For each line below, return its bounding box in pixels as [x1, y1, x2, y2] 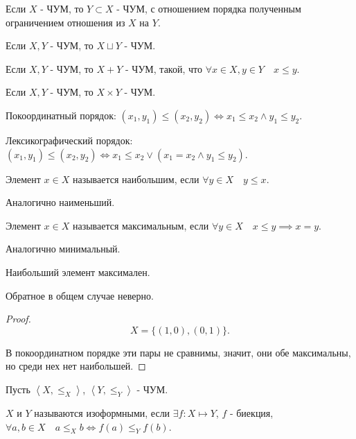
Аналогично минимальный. [6, 241, 121, 256]
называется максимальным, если [72, 218, 209, 232]
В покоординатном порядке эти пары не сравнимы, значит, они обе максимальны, [6, 345, 351, 359]
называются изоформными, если [34, 405, 170, 420]
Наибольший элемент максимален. [6, 264, 150, 279]
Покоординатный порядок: [6, 107, 116, 122]
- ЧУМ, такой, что [125, 61, 202, 76]
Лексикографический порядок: [6, 132, 133, 147]
